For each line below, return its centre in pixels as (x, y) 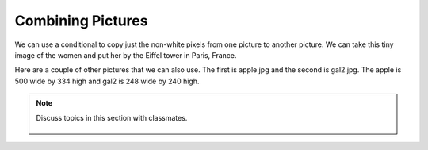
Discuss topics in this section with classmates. (112, 117)
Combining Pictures (81, 21)
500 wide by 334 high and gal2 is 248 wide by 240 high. (107, 81)
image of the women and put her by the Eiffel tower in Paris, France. (126, 55)
